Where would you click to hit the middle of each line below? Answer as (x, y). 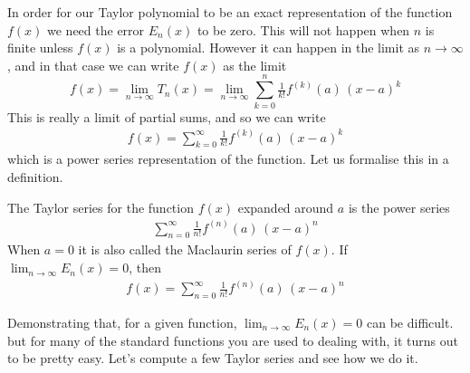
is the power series (399, 207)
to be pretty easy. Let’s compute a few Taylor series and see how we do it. (213, 358)
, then (145, 268)
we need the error (96, 29)
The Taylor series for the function (101, 207)
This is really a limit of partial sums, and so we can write (167, 116)
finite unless (40, 48)
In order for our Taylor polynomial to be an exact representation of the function (230, 12)
